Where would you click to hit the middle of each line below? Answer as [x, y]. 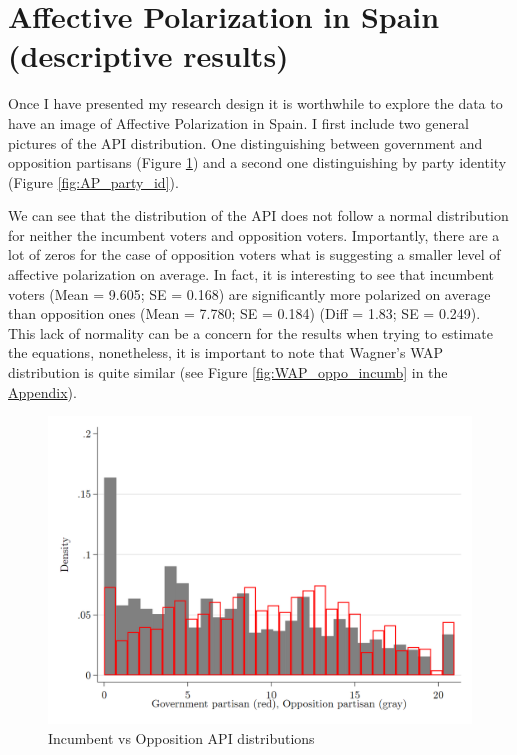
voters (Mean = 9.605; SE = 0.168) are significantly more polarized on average [249, 293]
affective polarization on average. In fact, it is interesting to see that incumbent [251, 274]
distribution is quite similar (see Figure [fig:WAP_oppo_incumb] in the [228, 372]
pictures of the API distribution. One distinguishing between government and [245, 142]
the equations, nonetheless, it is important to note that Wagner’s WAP [226, 352]
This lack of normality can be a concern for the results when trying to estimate [251, 332]
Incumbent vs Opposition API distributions [181, 737]
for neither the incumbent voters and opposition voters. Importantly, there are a [254, 234]
